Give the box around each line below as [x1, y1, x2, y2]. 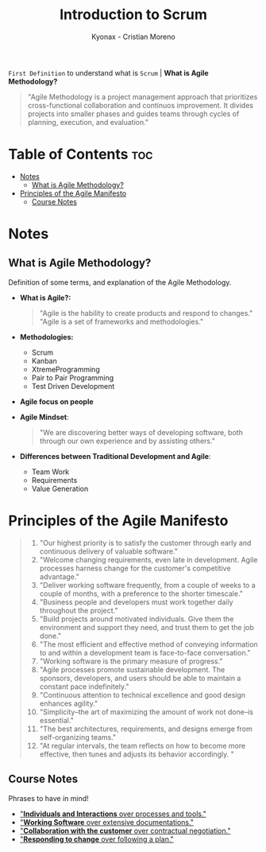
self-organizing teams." [39, 732, 117, 741]
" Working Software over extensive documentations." [19, 817, 195, 827]
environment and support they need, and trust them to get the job [39, 622, 254, 632]
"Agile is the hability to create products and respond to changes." [39, 308, 253, 317]
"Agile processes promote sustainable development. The [39, 664, 226, 674]
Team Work [31, 467, 70, 477]
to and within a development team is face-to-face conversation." [39, 648, 251, 657]
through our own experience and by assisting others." [39, 436, 216, 445]
